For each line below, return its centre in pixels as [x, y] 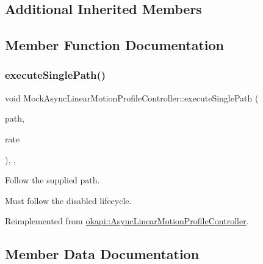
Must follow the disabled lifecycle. [68, 200]
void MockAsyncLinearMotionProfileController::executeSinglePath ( [132, 97]
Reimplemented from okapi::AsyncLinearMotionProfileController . [127, 221]
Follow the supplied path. [52, 180]
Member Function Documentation [115, 45]
